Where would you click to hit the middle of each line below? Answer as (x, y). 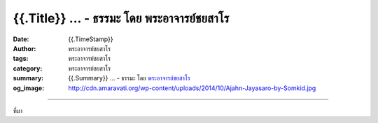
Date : (21, 39)
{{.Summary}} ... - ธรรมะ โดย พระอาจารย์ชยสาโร (129, 78)
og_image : (29, 88)
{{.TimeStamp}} (91, 39)
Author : (24, 48)
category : (28, 68)
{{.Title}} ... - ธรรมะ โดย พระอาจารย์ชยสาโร (121, 18)
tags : (21, 59)
